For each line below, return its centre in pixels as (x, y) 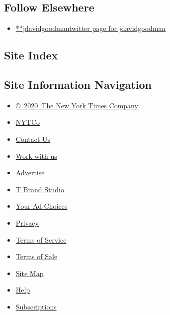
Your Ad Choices (42, 206)
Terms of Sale (37, 256)
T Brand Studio (40, 189)
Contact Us (33, 139)
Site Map (30, 273)
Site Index (31, 55)
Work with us (36, 156)
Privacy (27, 222)
